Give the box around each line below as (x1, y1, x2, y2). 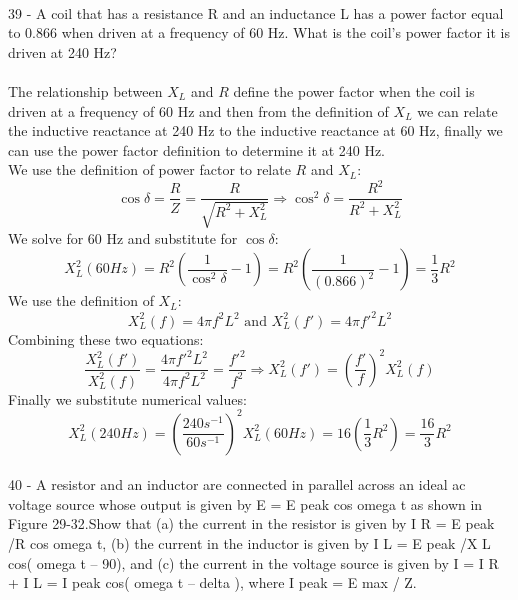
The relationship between (8, 80, 163, 101)
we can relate (417, 100, 498, 121)
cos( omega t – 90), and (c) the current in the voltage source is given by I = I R (8, 552, 499, 573)
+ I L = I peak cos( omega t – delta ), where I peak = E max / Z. (8, 572, 417, 593)
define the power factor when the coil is (233, 80, 475, 101)
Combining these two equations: (8, 328, 204, 349)
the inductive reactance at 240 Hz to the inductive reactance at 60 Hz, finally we (8, 120, 503, 141)
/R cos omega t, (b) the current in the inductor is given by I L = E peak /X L (8, 533, 491, 554)
